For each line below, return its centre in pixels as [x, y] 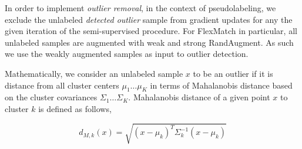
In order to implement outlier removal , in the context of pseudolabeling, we [140, 8]
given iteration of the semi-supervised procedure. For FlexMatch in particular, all [151, 31]
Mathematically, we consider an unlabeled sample [94, 73]
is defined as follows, [75, 108]
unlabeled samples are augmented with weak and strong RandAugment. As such [149, 42]
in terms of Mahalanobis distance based [221, 85]
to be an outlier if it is [233, 73]
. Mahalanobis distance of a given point [199, 97]
